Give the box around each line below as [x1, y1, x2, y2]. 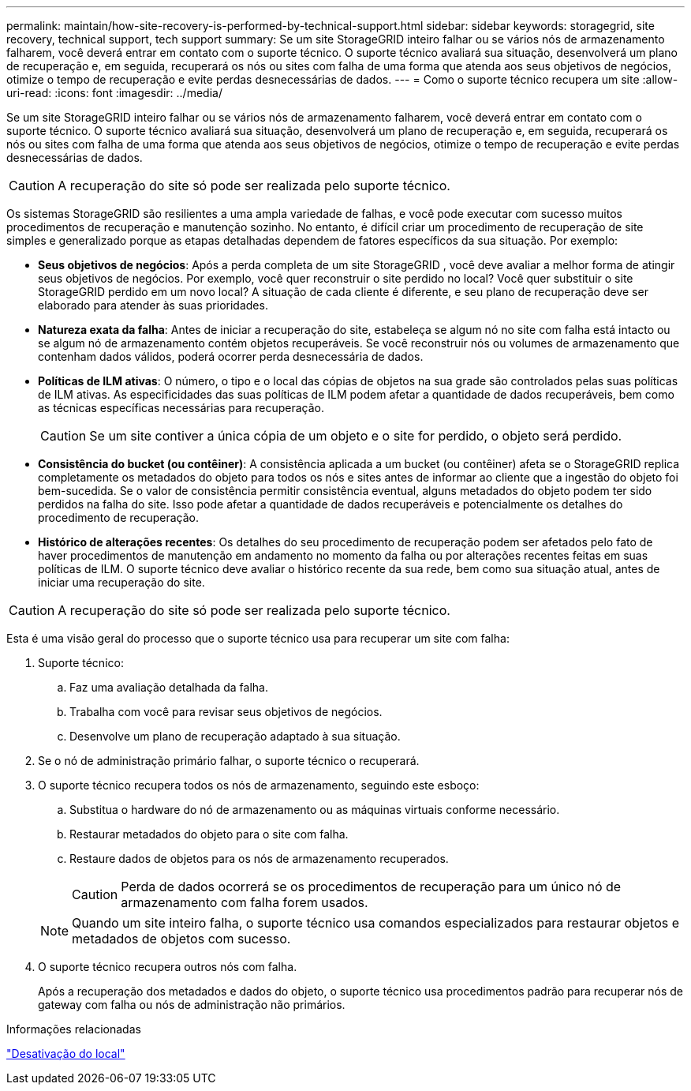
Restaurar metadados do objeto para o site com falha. [69, 827, 349, 841]
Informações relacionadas [6, 1022, 141, 1036]
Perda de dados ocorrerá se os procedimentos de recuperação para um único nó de [121, 879, 622, 894]
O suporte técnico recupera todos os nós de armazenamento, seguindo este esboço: [38, 778, 480, 792]
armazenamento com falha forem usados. [121, 894, 368, 910]
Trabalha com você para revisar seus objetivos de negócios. [69, 705, 383, 718]
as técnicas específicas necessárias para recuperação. [38, 401, 324, 414]
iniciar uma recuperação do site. [38, 575, 205, 589]
